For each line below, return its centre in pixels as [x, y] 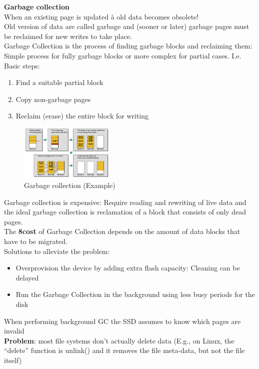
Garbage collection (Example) [70, 185]
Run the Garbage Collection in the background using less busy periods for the [135, 294]
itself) [13, 360]
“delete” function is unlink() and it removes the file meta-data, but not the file [124, 350]
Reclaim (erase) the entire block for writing [82, 116]
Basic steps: [22, 65]
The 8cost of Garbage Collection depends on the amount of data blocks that [122, 231]
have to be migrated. [36, 241]
